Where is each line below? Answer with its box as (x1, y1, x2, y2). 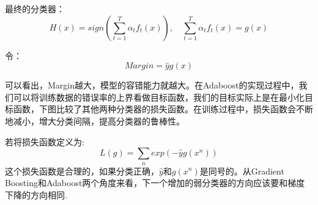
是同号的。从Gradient (199, 164, 284, 177)
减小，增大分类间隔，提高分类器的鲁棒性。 (13, 114, 185, 127)
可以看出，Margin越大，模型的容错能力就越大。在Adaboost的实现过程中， (5, 79, 299, 92)
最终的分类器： (5, 2, 65, 15)
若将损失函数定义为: (5, 135, 84, 148)
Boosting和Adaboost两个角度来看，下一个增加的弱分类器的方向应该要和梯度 (5, 176, 305, 189)
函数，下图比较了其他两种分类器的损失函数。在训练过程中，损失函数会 (13, 103, 296, 115)
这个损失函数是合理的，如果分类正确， (5, 164, 159, 177)
